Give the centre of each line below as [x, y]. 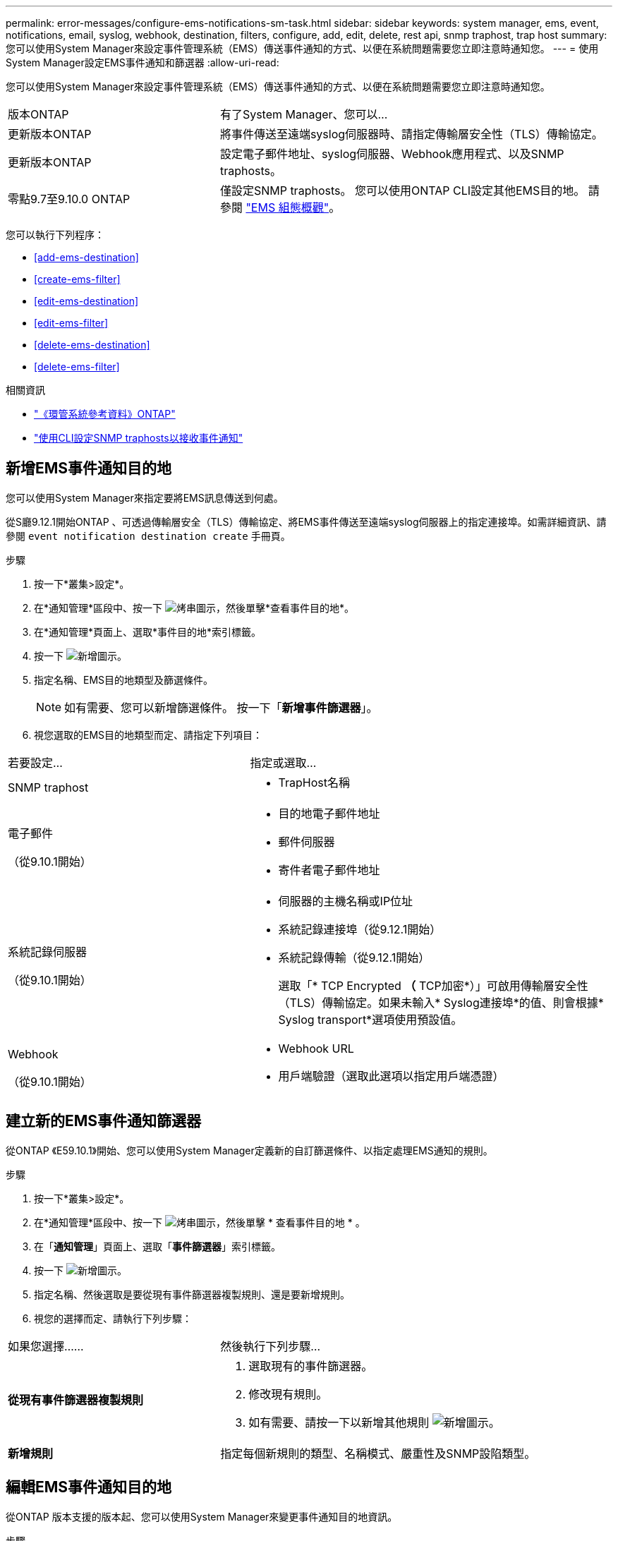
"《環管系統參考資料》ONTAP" [105, 414]
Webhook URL [316, 1048]
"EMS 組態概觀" [287, 207]
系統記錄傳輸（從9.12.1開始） [354, 957]
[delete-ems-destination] [92, 345]
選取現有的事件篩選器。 [311, 1366]
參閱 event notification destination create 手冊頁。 [148, 536]
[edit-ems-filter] [71, 323]
